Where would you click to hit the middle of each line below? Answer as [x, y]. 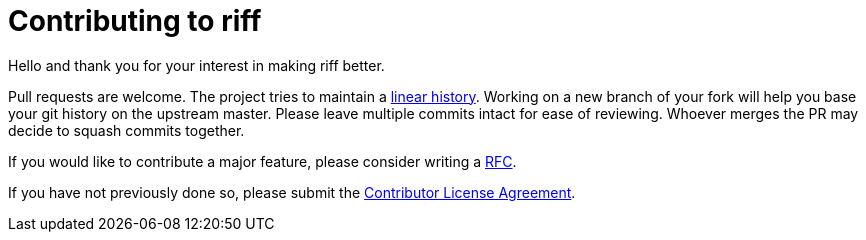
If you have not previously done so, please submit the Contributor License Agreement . [292, 192]
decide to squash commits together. [126, 130]
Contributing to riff [135, 21]
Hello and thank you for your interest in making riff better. [196, 65]
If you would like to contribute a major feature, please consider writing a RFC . [262, 161]
